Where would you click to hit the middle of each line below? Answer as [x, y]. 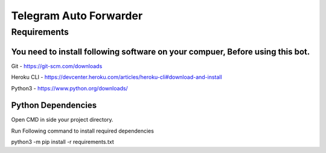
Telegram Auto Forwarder [77, 16]
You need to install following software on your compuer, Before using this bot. [161, 52]
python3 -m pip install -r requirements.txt [62, 142]
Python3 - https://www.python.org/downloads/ [69, 88]
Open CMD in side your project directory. [62, 120]
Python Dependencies [54, 105]
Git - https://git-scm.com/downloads [57, 66]
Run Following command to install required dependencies [82, 131]
